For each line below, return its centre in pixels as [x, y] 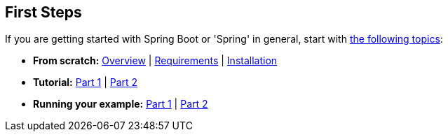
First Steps [43, 12]
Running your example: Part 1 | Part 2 [121, 104]
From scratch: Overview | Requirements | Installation [155, 61]
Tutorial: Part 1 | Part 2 [86, 82]
